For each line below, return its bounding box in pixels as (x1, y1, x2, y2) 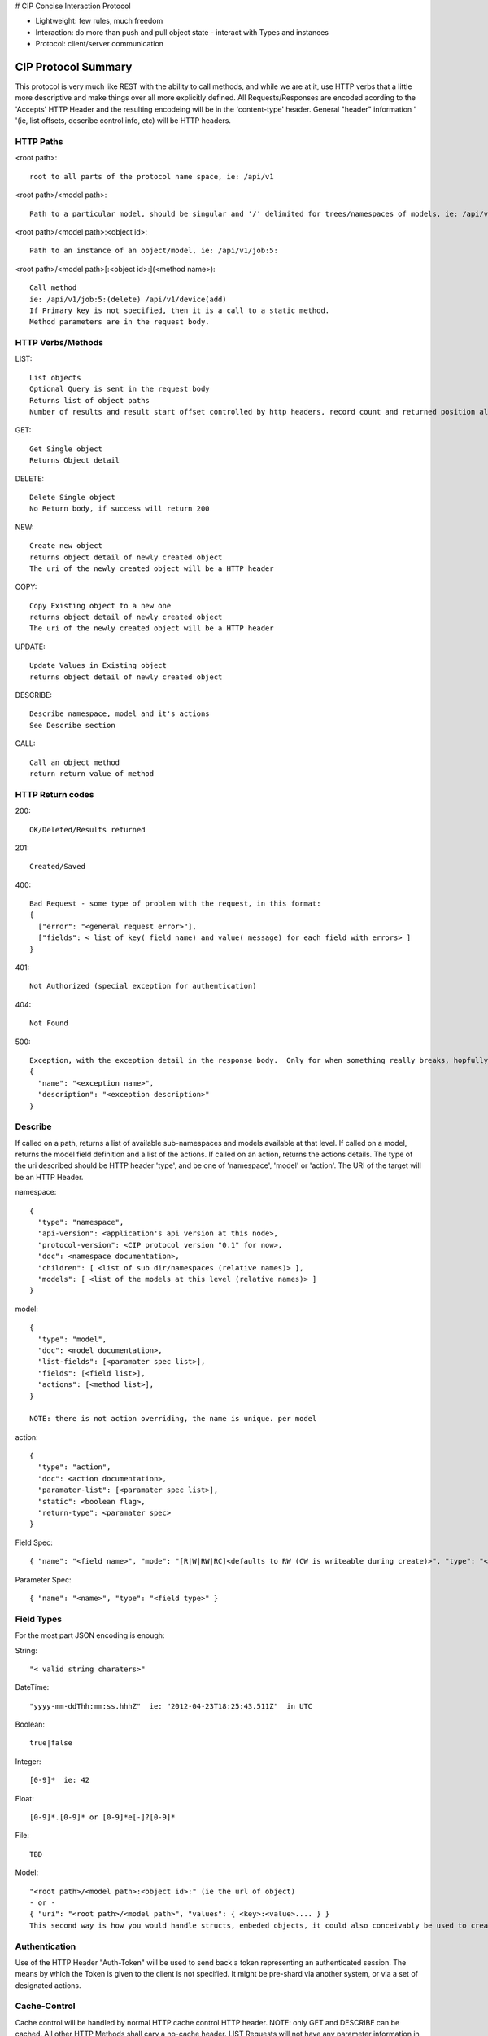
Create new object (29, 542, 103, 551)
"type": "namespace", (37, 1218, 124, 1227)
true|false (29, 1739, 73, 1748)
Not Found (29, 1019, 68, 1028)
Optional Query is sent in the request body (29, 384, 211, 394)
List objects (29, 373, 81, 382)
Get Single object (29, 444, 103, 454)
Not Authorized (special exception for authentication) (29, 981, 257, 991)
